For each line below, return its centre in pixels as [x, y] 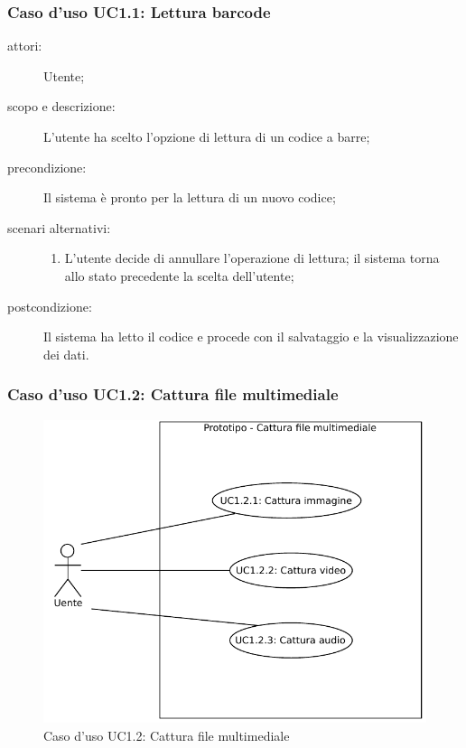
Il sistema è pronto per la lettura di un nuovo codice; [190, 197]
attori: [25, 46]
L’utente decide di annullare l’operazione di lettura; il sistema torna [252, 258]
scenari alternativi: [59, 227]
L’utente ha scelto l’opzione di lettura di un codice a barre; [207, 136]
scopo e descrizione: [61, 106]
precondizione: [47, 167]
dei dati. [66, 354]
